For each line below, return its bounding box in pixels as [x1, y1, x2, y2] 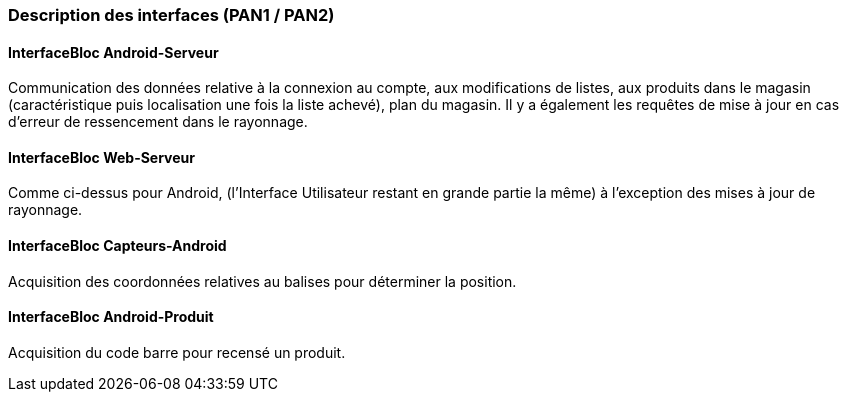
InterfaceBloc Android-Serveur [8, 43, 219, 61]
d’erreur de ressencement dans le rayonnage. [8, 113, 308, 131]
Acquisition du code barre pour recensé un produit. [8, 343, 346, 361]
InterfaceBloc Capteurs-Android [8, 237, 227, 255]
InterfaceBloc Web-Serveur [8, 148, 196, 166]
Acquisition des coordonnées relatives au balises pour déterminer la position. [8, 272, 517, 290]
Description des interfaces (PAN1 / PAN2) [8, 5, 335, 25]
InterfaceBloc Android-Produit [8, 308, 214, 326]
